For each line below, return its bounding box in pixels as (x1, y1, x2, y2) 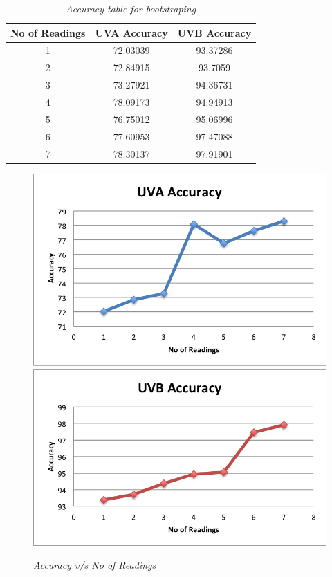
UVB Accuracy (177, 25, 252, 39)
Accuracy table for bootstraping (66, 1, 196, 15)
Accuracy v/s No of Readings (33, 558, 156, 572)
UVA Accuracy (95, 25, 168, 39)
